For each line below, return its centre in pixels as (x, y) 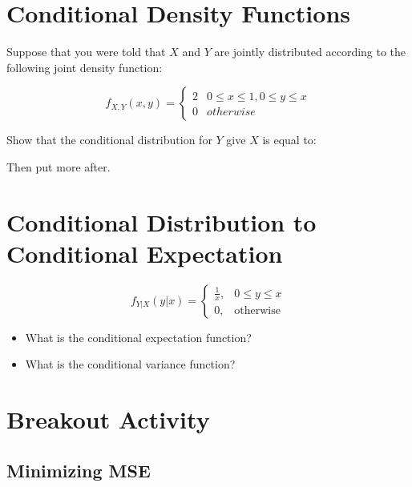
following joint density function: (85, 67)
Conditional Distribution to (162, 221)
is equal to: (289, 140)
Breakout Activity (108, 419)
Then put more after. (59, 166)
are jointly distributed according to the (310, 52)
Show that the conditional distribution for (109, 140)
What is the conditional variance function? (130, 364)
